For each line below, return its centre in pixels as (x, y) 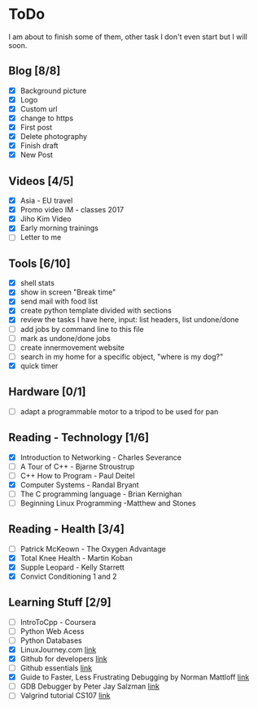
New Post (36, 155)
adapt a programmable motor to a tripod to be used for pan (119, 411)
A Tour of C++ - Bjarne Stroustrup (77, 466)
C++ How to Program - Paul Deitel (77, 475)
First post (36, 127)
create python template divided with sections (96, 311)
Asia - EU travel (46, 201)
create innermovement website (72, 347)
